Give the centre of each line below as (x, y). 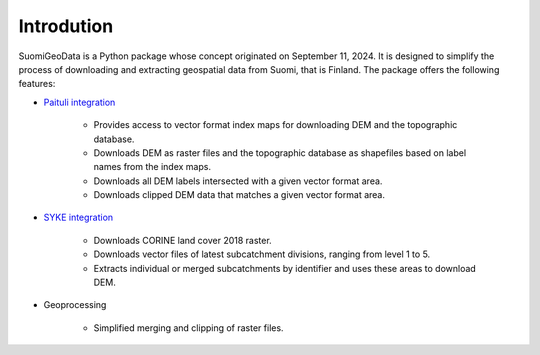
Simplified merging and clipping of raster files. (188, 327)
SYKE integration (78, 217)
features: (37, 84)
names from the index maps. (152, 167)
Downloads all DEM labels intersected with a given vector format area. (238, 181)
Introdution (66, 26)
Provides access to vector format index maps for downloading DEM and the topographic (275, 125)
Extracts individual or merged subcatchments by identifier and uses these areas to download (285, 268)
